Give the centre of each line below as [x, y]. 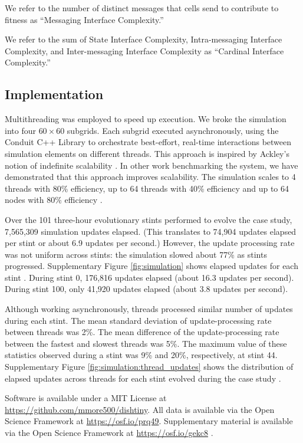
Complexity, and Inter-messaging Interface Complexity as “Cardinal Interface [144, 50]
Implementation [54, 94]
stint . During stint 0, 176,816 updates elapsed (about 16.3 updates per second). [149, 277]
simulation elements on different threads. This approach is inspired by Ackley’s [147, 153]
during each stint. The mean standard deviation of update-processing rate [138, 320]
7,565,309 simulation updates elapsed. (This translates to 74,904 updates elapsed [151, 231]
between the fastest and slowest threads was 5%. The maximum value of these [146, 343]
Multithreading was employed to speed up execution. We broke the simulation [146, 119]
